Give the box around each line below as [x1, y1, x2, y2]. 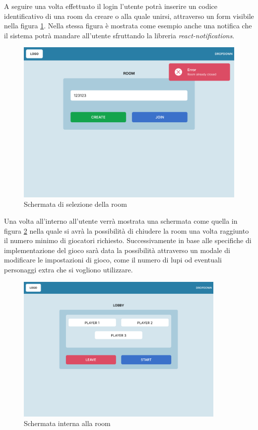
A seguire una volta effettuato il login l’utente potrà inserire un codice [4, 1, 218, 11]
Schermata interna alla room [24, 418, 111, 429]
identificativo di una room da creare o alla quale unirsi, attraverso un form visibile [4, 10, 254, 21]
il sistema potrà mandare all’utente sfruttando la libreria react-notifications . [4, 30, 235, 40]
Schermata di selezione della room [24, 199, 127, 209]
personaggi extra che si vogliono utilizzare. [4, 264, 133, 274]
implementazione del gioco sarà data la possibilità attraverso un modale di [4, 245, 230, 255]
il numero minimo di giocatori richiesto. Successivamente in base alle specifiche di [4, 235, 252, 246]
